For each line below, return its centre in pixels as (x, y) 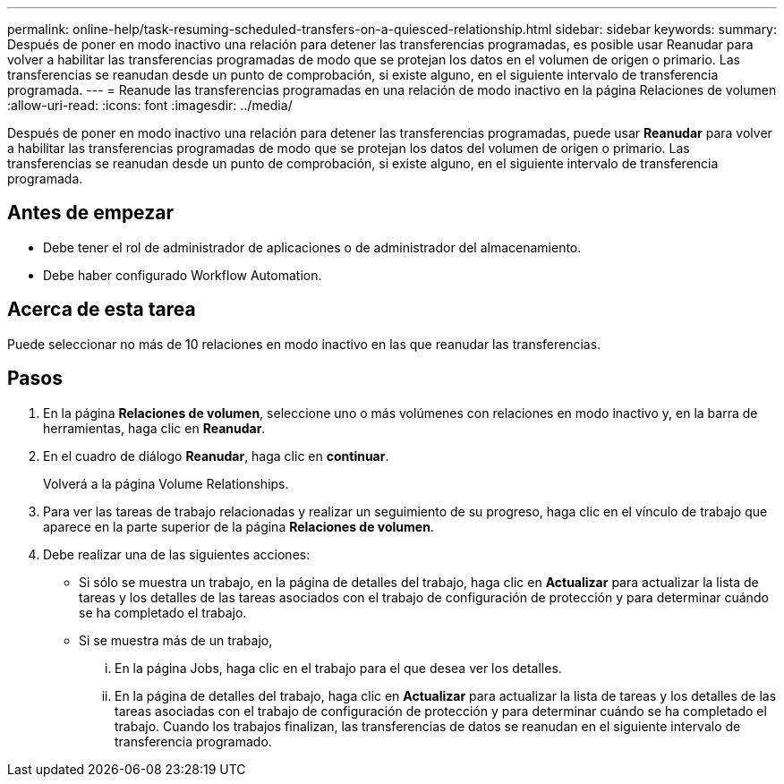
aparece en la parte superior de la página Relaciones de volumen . (239, 526)
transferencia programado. (193, 741)
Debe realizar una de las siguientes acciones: (177, 554)
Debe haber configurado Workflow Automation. (183, 275)
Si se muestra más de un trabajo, (176, 640)
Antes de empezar (90, 213)
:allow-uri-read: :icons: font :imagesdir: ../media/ (150, 105)
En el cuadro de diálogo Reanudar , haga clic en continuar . (216, 456)
